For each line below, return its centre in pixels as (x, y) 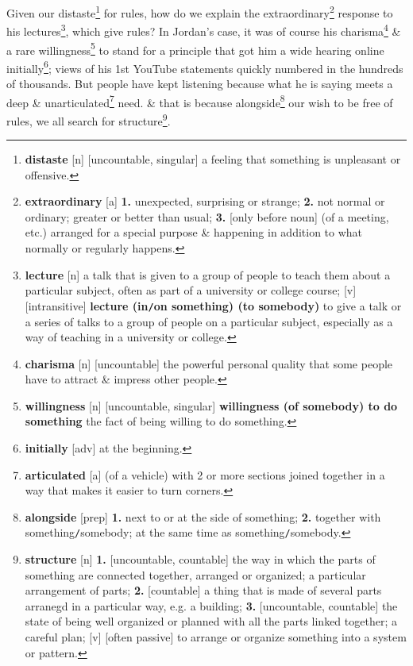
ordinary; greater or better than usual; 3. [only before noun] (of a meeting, (207, 216)
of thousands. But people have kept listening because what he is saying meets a (200, 83)
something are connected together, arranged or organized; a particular (195, 574)
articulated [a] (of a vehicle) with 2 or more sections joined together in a (205, 474)
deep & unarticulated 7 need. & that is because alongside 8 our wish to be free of (200, 101)
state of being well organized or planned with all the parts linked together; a (211, 621)
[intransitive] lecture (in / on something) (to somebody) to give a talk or (213, 305)
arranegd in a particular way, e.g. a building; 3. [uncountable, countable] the (211, 605)
